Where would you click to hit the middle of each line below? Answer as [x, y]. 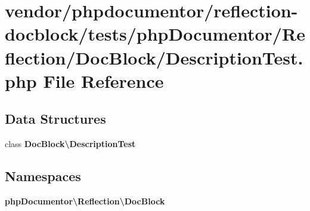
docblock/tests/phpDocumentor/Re [155, 34]
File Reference [103, 80]
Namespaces [43, 176]
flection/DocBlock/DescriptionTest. [154, 57]
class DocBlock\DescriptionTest [70, 144]
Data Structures [55, 119]
